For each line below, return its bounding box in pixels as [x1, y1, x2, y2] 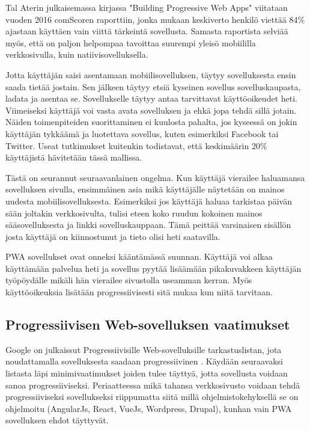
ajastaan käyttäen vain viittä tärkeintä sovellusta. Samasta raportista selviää [5, 25, 288, 37]
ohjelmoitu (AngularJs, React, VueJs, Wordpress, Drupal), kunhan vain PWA [5, 402, 292, 414]
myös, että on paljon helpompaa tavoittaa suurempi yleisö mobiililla [5, 36, 256, 49]
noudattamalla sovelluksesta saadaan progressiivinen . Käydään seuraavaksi [5, 355, 283, 367]
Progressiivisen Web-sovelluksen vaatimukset [5, 315, 290, 334]
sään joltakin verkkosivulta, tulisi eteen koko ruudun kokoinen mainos [5, 206, 263, 219]
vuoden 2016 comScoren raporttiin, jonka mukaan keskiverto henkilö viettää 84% [5, 13, 305, 25]
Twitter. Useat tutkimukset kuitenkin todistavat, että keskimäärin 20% [5, 139, 267, 152]
